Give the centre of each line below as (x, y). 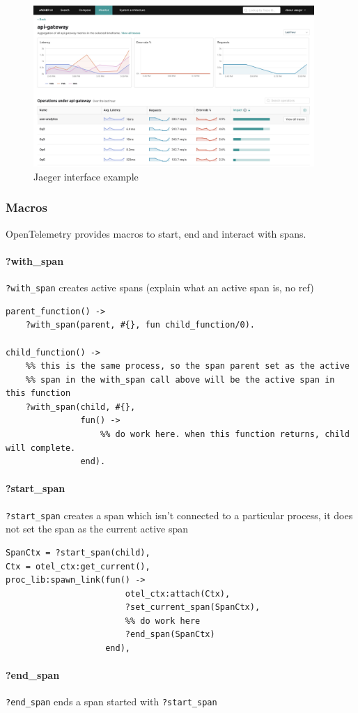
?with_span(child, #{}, (80, 407)
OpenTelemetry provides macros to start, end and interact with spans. (156, 233)
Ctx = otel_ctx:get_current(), (78, 566)
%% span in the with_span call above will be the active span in (180, 379)
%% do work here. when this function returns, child (225, 435)
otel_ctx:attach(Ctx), (178, 593)
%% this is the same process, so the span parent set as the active (187, 366)
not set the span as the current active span (97, 529)
